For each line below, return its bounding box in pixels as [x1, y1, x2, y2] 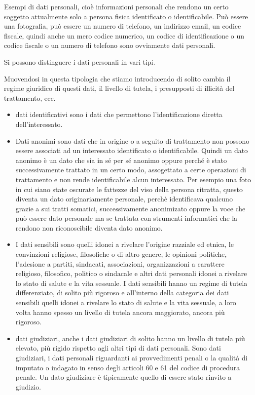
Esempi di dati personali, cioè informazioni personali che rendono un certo [4, 1, 229, 11]
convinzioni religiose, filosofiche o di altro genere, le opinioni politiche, [15, 249, 227, 259]
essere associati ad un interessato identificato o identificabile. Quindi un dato [15, 145, 248, 156]
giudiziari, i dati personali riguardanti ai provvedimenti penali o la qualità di [15, 353, 248, 362]
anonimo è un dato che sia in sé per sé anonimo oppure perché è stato [15, 155, 227, 165]
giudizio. [15, 381, 41, 392]
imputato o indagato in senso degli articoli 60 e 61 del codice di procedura [15, 362, 240, 372]
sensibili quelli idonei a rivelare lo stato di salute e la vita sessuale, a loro [15, 297, 236, 308]
